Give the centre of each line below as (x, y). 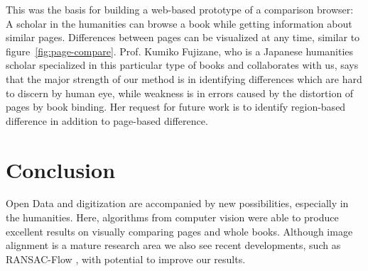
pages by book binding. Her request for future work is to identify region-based (176, 107)
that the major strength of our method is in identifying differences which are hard (184, 78)
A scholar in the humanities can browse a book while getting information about (179, 23)
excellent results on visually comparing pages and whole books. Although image (179, 231)
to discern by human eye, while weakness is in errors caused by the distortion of (180, 93)
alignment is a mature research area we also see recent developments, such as (173, 245)
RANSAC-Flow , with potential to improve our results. (126, 259)
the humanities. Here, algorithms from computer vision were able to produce (172, 217)
